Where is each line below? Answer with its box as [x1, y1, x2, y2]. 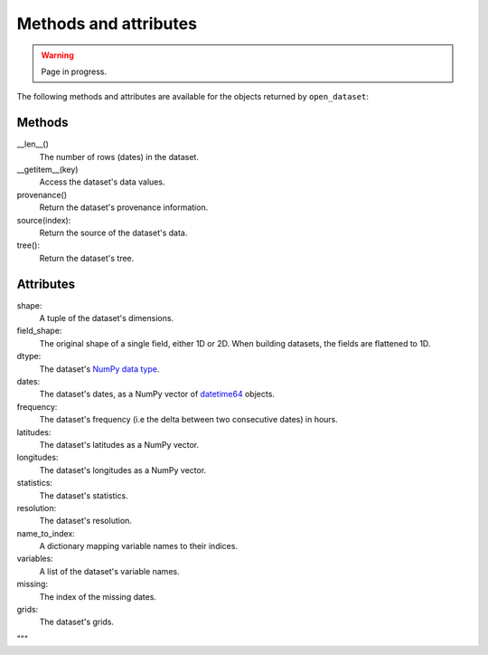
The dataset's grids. [39, 616, 115, 628]
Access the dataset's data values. [39, 176, 165, 187]
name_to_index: [16, 527, 76, 538]
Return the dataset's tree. [39, 252, 135, 263]
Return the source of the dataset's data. [39, 227, 188, 238]
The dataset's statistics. [39, 489, 128, 501]
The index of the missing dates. [39, 591, 157, 602]
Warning [41, 50, 74, 61]
